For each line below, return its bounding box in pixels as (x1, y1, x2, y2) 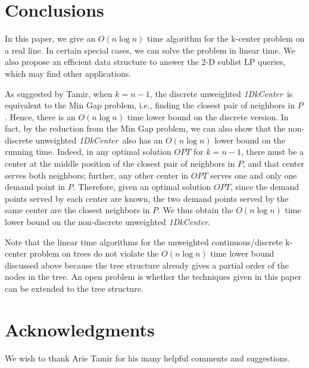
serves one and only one (210, 169, 297, 181)
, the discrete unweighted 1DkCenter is (149, 87, 293, 99)
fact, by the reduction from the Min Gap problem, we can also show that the (5, 122, 286, 135)
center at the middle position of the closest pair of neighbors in (5, 157, 235, 170)
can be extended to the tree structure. (5, 282, 143, 294)
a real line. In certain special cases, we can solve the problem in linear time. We (5, 43, 295, 56)
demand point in (5, 180, 65, 193)
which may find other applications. (5, 67, 132, 79)
